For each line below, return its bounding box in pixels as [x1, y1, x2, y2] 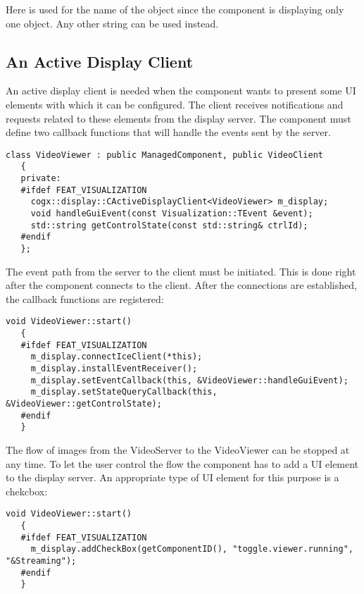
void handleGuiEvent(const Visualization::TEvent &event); [30, 209, 313, 219]
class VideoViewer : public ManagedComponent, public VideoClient [6, 149, 324, 160]
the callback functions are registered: [6, 291, 164, 306]
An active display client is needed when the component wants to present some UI [6, 83, 356, 98]
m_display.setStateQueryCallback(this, [30, 387, 218, 397]
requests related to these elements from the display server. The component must [6, 111, 351, 125]
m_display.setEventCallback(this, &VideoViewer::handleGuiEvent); [30, 375, 349, 385]
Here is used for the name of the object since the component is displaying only [6, 2, 344, 16]
